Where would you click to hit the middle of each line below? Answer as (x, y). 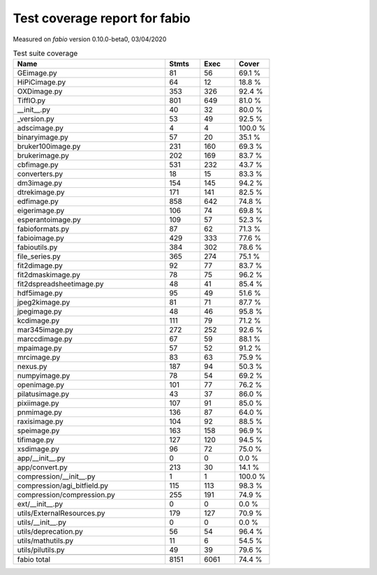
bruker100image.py (49, 147)
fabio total (34, 560)
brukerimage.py (43, 156)
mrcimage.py (39, 358)
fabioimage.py (40, 238)
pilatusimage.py (43, 394)
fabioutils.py (37, 247)
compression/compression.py (66, 495)
